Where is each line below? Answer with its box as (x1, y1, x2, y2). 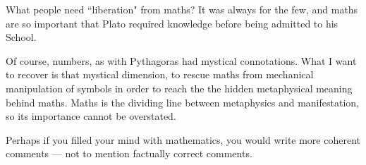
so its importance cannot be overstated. (6, 109, 176, 123)
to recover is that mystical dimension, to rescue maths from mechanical (6, 67, 314, 82)
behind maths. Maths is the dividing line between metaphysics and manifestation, (6, 94, 359, 109)
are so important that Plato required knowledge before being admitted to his (6, 16, 338, 30)
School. (6, 30, 37, 44)
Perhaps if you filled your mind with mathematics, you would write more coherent (6, 132, 360, 147)
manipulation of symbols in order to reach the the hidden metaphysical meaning (6, 80, 353, 95)
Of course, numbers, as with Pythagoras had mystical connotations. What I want (6, 53, 357, 68)
